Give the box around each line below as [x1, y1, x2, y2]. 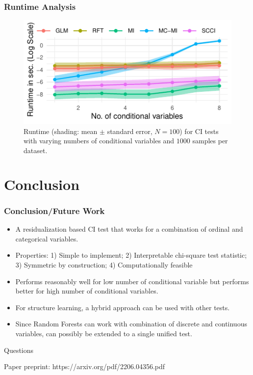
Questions [4, 345, 34, 355]
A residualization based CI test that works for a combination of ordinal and [15, 224, 243, 234]
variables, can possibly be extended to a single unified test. [15, 328, 192, 338]
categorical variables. [15, 233, 78, 243]
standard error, [107, 126, 152, 136]
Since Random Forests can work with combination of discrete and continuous [15, 319, 247, 329]
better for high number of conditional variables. [15, 286, 158, 296]
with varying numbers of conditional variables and [24, 135, 175, 146]
